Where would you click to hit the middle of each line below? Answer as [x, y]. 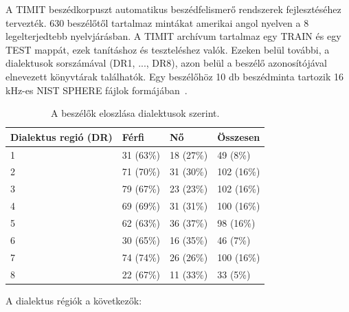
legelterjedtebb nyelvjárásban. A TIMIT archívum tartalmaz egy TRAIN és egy [173, 36]
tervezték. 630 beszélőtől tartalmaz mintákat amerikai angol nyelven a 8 [157, 22]
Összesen [239, 136]
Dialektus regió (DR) [61, 136]
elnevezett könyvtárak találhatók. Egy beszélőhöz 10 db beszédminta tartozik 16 [174, 76]
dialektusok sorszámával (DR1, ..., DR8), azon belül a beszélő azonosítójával [166, 63]
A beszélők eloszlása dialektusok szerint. [135, 113]
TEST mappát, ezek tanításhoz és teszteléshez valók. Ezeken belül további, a [168, 49]
